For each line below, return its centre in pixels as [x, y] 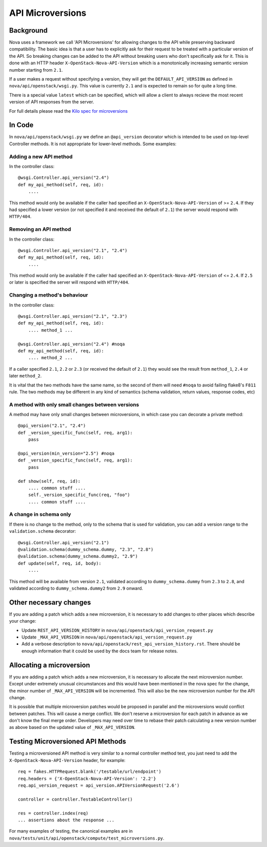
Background [28, 30]
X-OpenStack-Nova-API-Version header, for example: [67, 760]
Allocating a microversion [49, 665]
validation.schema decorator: [43, 531]
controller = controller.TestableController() [75, 799]
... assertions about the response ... [66, 820]
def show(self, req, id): [49, 481]
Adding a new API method [41, 157]
